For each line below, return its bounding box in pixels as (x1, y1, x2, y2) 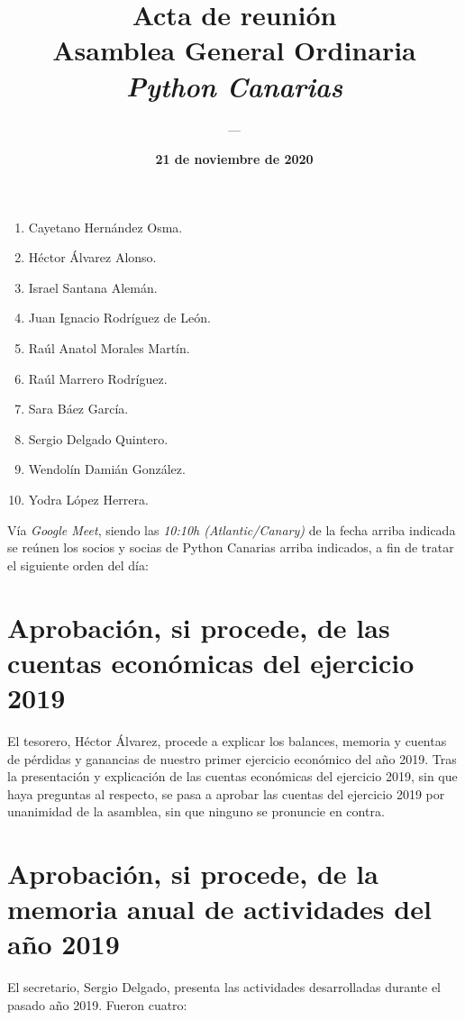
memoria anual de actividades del (7, 890, 432, 927)
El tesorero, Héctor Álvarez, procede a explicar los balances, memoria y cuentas (7, 731, 447, 750)
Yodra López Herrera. (28, 490, 149, 509)
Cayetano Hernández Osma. (28, 217, 183, 236)
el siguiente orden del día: (7, 555, 149, 574)
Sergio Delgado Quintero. (28, 429, 169, 448)
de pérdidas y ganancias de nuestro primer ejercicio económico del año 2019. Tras (7, 749, 457, 768)
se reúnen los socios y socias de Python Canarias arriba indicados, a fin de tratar (7, 538, 454, 557)
